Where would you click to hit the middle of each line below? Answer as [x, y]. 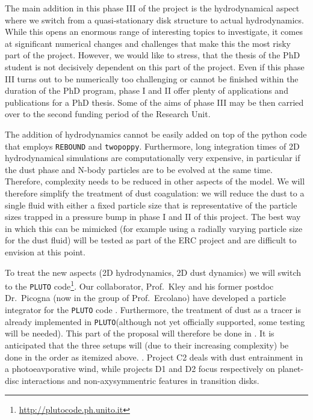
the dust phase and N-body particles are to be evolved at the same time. [139, 169]
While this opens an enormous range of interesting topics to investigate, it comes [154, 32]
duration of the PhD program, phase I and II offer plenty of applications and [147, 90]
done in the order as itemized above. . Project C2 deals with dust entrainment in [154, 357]
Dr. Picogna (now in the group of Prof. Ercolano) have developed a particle [145, 298]
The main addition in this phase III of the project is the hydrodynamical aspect [152, 8]
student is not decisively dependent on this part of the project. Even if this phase [155, 66]
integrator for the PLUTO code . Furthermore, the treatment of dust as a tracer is [153, 310]
